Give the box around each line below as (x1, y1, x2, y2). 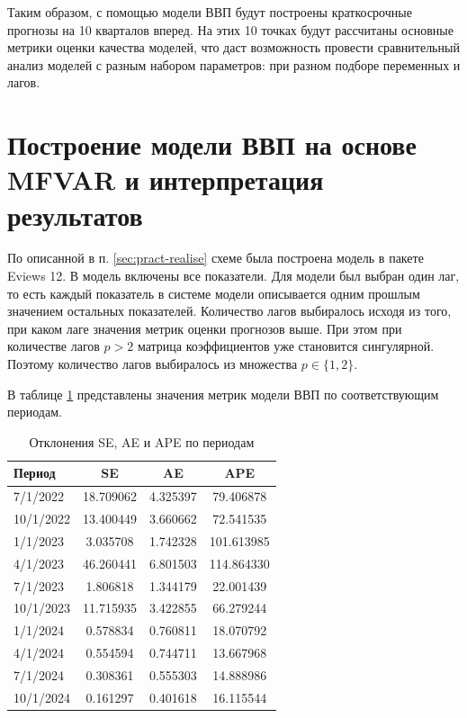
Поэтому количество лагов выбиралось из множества (7, 355, 298, 373)
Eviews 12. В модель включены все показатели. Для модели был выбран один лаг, (7, 266, 460, 285)
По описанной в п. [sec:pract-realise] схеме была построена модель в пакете (7, 248, 424, 267)
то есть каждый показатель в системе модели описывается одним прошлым (7, 283, 420, 302)
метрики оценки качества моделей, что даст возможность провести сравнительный (7, 38, 460, 57)
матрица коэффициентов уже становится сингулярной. (137, 337, 435, 355)
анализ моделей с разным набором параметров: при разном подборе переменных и (7, 55, 461, 74)
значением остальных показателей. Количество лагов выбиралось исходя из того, (7, 301, 452, 320)
